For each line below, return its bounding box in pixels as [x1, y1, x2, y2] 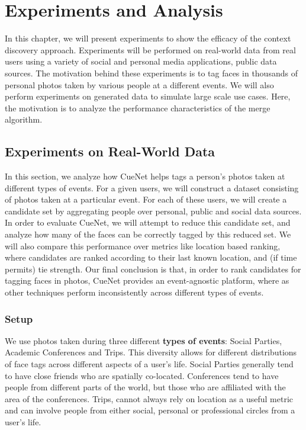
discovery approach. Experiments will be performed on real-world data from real [5, 43, 296, 56]
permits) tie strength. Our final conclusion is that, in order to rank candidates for [5, 262, 301, 275]
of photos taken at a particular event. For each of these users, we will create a [5, 193, 287, 206]
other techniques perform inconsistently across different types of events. [5, 286, 264, 299]
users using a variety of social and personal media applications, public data [5, 55, 277, 68]
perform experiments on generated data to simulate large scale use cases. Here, [5, 90, 291, 102]
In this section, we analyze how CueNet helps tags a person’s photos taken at [5, 170, 285, 182]
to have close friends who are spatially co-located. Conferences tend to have [5, 369, 279, 381]
